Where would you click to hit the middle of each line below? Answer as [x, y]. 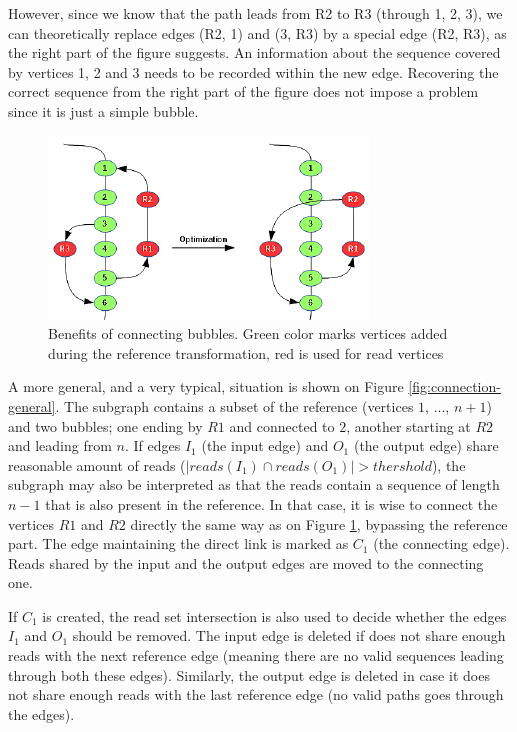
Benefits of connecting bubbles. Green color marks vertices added [248, 333]
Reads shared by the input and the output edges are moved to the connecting [246, 562]
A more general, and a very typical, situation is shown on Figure [206, 386]
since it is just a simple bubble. [103, 110]
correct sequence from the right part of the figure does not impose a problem [243, 91]
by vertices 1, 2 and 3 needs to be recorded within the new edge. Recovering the [253, 71]
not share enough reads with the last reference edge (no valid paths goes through [256, 694]
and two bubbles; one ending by [105, 425]
